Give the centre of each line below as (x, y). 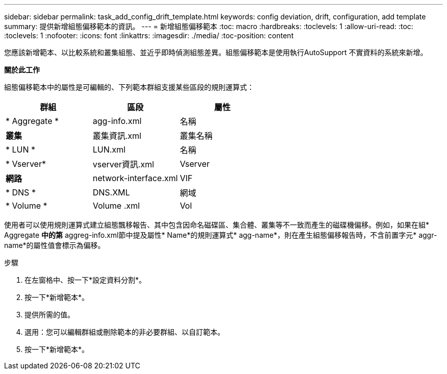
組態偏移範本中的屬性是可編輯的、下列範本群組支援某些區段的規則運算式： (129, 87)
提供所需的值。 (49, 315)
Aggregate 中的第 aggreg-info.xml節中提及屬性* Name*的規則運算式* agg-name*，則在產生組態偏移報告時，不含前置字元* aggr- (221, 235)
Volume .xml (116, 206)
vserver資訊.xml (123, 164)
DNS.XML (111, 192)
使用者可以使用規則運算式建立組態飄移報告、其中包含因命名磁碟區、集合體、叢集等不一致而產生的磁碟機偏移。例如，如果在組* (217, 225)
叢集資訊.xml (117, 136)
